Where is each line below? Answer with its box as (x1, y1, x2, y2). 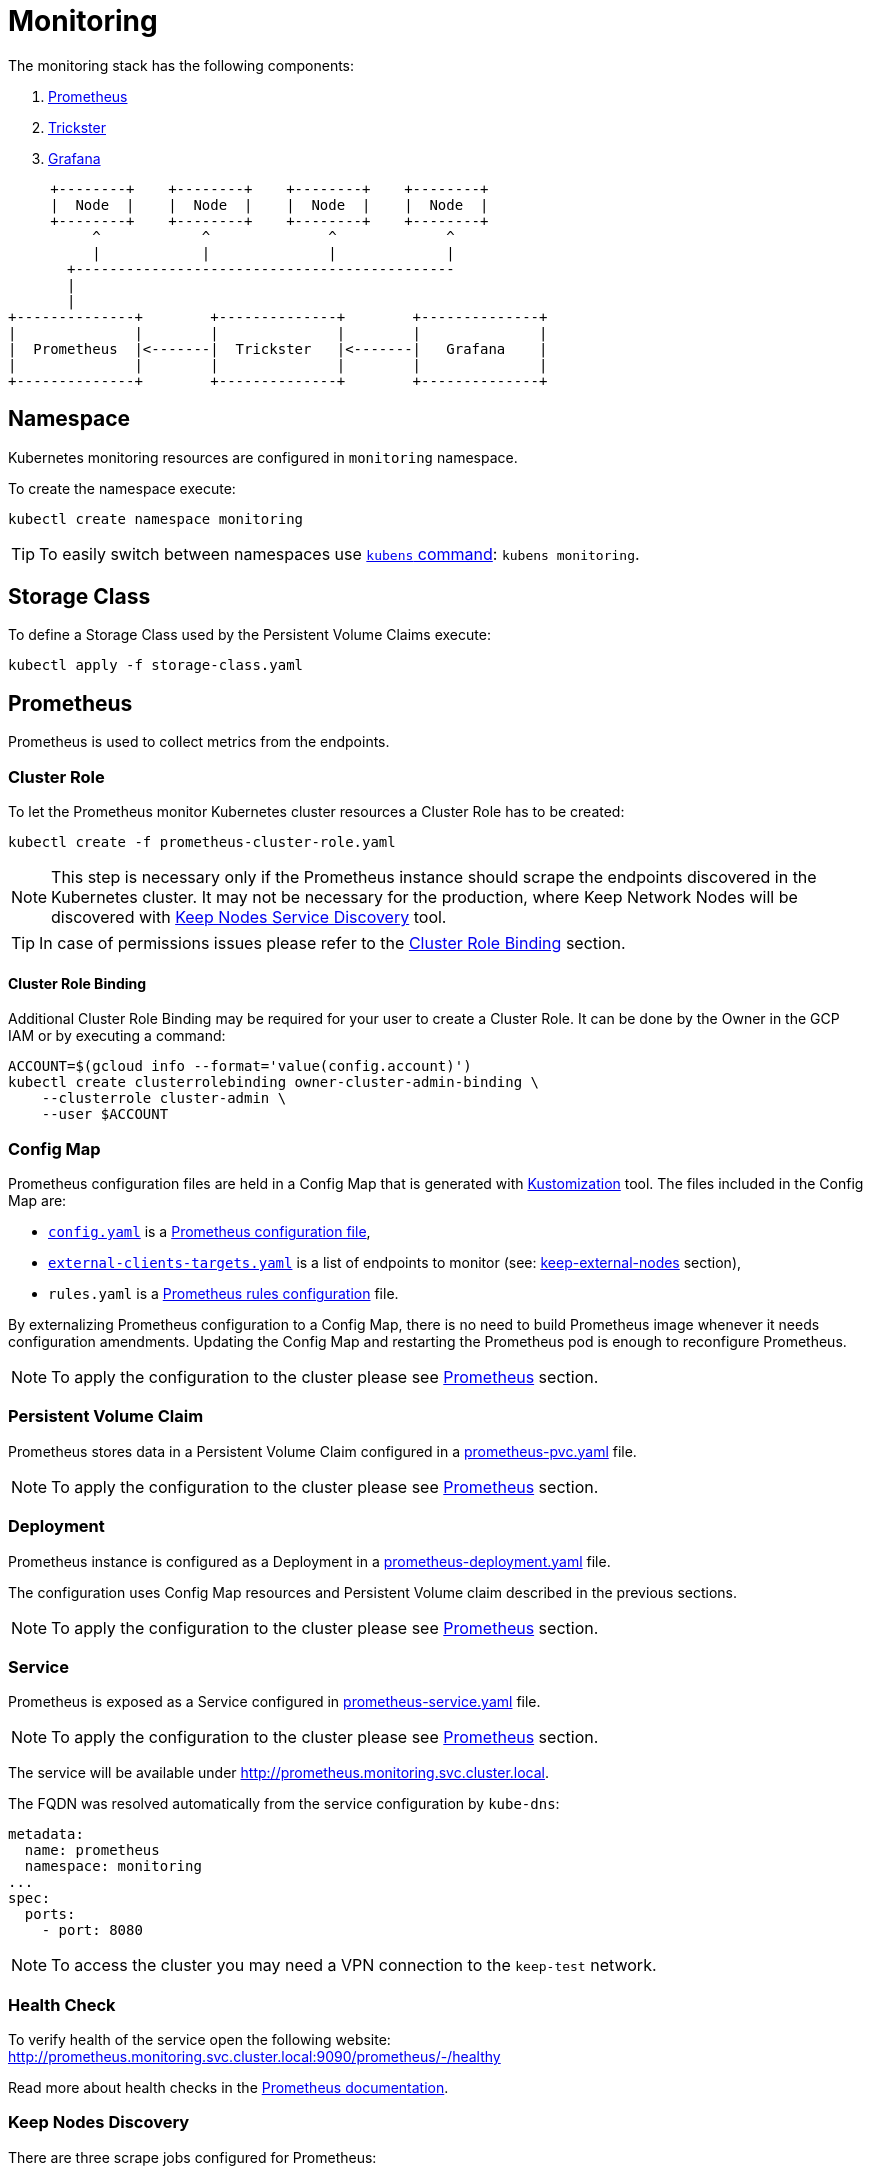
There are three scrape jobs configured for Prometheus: (8, 2148, 377, 2166)
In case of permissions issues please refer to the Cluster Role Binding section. (39, 933, 626, 954)
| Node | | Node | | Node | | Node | (50, 196, 489, 213)
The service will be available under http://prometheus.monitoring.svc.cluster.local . (8, 1764, 550, 1782)
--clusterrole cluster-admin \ (41, 1090, 287, 1107)
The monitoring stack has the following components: (8, 56, 355, 74)
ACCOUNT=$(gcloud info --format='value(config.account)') (8, 1058, 472, 1075)
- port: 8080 (41, 1922, 143, 1939)
